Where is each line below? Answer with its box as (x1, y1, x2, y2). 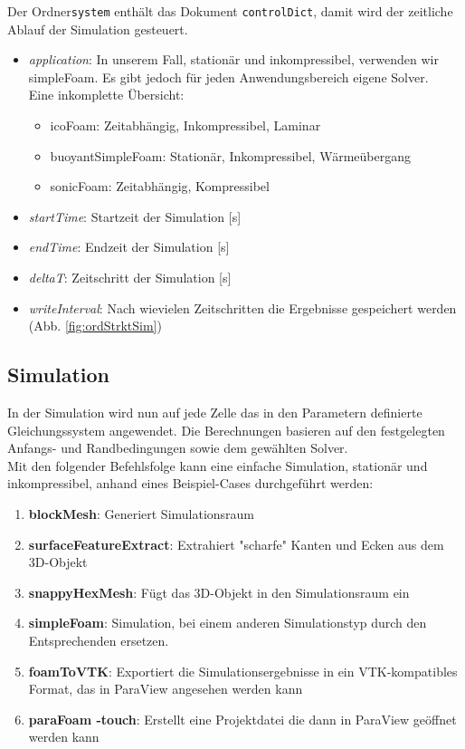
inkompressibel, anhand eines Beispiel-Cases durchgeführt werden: (7, 474, 374, 493)
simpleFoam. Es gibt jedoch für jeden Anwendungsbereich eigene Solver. (28, 67, 429, 86)
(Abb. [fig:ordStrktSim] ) (28, 316, 162, 335)
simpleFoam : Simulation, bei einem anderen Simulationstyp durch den (28, 613, 427, 632)
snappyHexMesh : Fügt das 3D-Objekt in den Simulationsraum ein (28, 582, 410, 601)
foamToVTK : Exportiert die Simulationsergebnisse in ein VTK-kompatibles (28, 661, 458, 680)
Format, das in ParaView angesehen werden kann (28, 679, 303, 698)
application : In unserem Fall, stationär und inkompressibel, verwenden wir (28, 50, 439, 69)
